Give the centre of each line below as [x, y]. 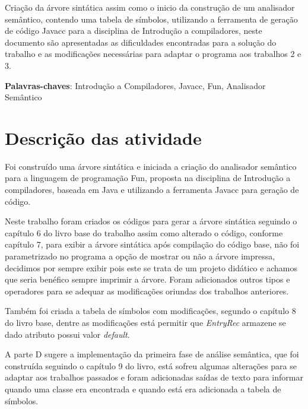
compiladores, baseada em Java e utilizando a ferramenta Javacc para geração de [152, 190]
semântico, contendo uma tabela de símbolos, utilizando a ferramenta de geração [151, 19]
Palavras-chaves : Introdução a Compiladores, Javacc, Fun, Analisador [135, 85]
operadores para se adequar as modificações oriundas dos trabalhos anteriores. [147, 291]
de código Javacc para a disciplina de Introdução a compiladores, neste [134, 31]
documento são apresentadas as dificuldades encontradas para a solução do [141, 42]
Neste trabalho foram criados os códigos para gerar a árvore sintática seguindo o [151, 221]
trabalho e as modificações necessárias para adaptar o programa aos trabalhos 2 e [153, 54]
